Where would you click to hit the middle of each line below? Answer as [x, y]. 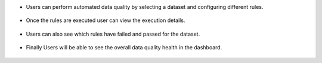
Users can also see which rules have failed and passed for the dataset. [113, 34]
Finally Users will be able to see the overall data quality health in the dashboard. [124, 48]
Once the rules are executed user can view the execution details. [106, 20]
